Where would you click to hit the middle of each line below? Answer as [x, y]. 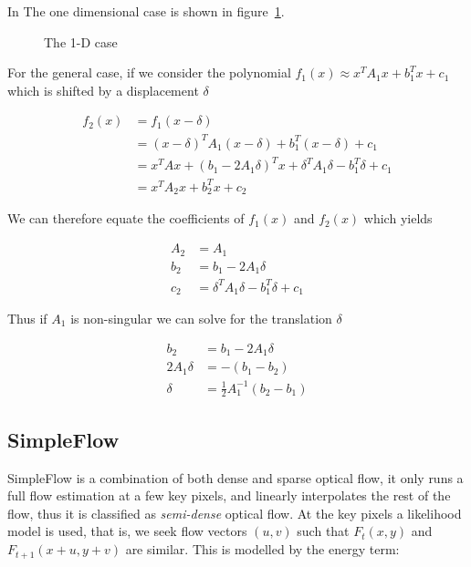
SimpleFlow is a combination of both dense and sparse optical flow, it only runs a [235, 477]
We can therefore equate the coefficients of [126, 218]
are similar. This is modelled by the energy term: [262, 549]
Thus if [27, 318]
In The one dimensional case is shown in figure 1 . [146, 11]
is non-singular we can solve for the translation [201, 318]
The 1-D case [81, 41]
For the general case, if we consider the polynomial [149, 72]
